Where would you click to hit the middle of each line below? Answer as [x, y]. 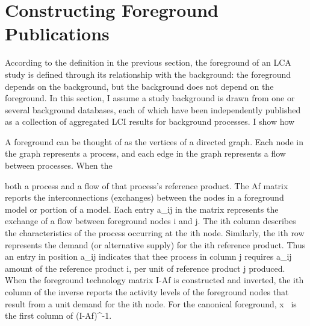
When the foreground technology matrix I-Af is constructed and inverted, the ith [154, 280]
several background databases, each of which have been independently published [153, 109]
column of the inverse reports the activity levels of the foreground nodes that [147, 292]
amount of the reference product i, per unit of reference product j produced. [145, 268]
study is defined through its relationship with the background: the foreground [148, 74]
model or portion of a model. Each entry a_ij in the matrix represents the [142, 209]
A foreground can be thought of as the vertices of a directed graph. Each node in [154, 141]
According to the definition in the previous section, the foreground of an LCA [148, 62]
